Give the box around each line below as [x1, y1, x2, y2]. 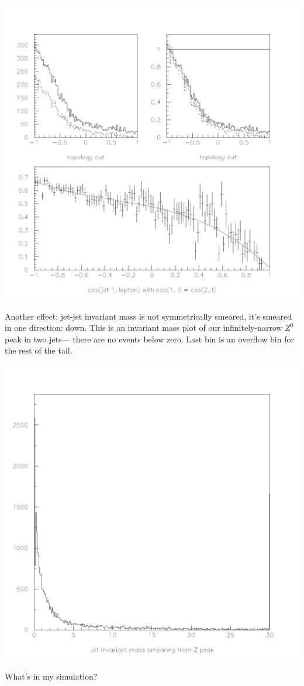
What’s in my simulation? [5, 670, 98, 682]
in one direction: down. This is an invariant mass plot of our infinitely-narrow [5, 321, 282, 334]
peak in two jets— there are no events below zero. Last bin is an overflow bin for [5, 332, 294, 345]
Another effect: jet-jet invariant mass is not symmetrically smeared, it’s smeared [5, 310, 292, 322]
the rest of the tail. [5, 344, 72, 356]
